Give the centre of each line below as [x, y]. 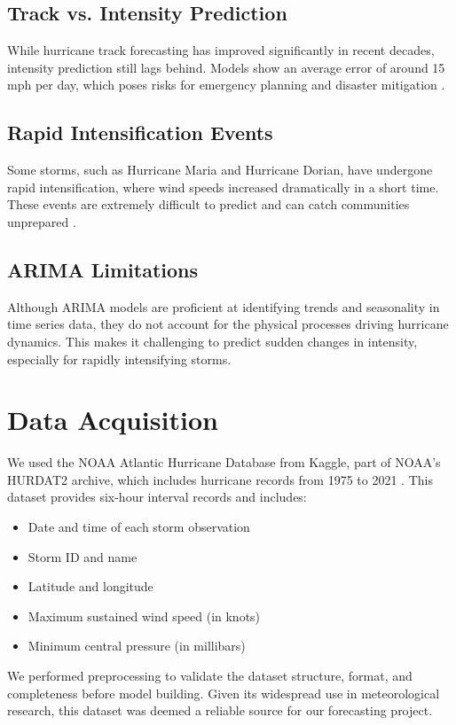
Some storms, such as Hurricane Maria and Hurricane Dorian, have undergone [220, 170]
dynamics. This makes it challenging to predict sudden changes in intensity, [212, 341]
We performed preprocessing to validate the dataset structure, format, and [210, 676]
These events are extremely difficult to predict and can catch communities [208, 204]
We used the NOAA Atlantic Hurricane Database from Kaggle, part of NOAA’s [224, 462]
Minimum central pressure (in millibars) [137, 646]
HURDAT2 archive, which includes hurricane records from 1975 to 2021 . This [220, 479]
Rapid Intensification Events [140, 133]
